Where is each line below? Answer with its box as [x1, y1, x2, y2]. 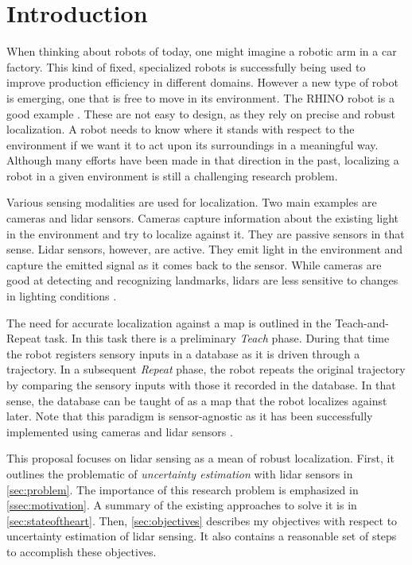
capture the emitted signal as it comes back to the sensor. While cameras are [6, 256, 382, 273]
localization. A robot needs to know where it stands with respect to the [6, 121, 355, 137]
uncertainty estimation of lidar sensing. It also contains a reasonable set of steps [6, 528, 397, 544]
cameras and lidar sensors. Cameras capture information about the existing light [6, 210, 399, 226]
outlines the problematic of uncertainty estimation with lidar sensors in [6, 465, 353, 482]
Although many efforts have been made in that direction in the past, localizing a [6, 152, 399, 168]
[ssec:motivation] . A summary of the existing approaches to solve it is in [6, 497, 357, 513]
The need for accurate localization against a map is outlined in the [6, 314, 332, 331]
